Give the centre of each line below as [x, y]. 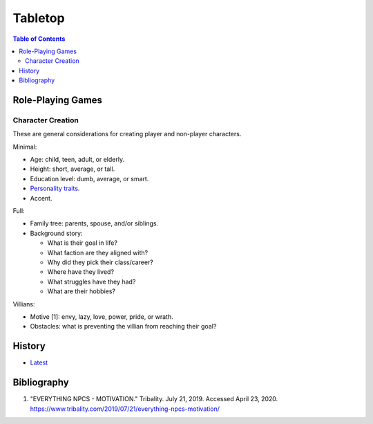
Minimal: [25, 147]
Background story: [56, 233]
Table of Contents [39, 39]
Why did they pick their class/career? [100, 262]
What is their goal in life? [82, 243]
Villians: [24, 304]
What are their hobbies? [81, 291]
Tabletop [39, 18]
